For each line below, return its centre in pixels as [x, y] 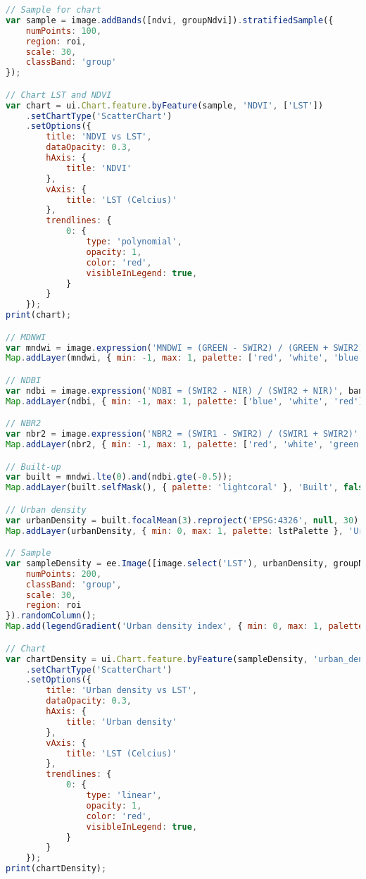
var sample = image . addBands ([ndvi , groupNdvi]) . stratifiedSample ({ [170, 20]
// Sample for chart [54, 10]
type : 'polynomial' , [134, 242]
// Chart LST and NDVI [59, 95]
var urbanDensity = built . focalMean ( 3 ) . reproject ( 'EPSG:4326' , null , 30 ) [182, 520]
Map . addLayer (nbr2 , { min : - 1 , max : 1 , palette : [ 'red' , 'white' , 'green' [185, 444]
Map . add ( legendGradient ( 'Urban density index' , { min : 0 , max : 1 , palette [185, 626]
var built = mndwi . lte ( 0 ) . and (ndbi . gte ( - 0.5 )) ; [119, 477]
